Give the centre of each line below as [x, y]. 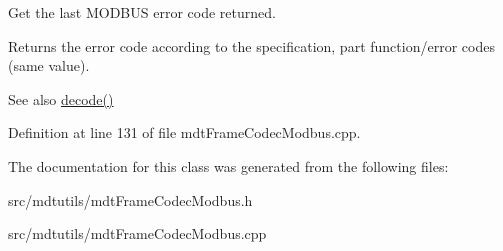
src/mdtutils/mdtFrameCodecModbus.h [130, 199]
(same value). [49, 65]
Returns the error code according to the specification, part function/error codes [251, 45]
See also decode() [61, 98]
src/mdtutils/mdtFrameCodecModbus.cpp [137, 233]
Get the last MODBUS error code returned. [142, 12]
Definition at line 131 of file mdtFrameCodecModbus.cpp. [184, 132]
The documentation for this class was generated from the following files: [228, 165]
